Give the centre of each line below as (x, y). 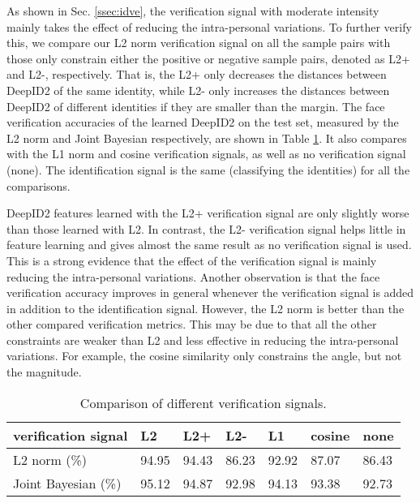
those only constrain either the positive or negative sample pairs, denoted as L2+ (208, 58)
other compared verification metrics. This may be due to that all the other (192, 324)
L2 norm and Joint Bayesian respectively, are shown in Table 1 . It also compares (207, 138)
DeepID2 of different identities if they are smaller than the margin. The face (196, 106)
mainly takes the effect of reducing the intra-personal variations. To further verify (209, 26)
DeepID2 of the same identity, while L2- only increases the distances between (198, 90)
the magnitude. (44, 372)
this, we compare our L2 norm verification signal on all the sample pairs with (199, 43)
